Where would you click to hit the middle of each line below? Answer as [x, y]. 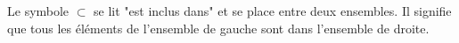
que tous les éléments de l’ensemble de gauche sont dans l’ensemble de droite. [218, 28]
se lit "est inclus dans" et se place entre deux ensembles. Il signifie [273, 11]
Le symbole [38, 11]
